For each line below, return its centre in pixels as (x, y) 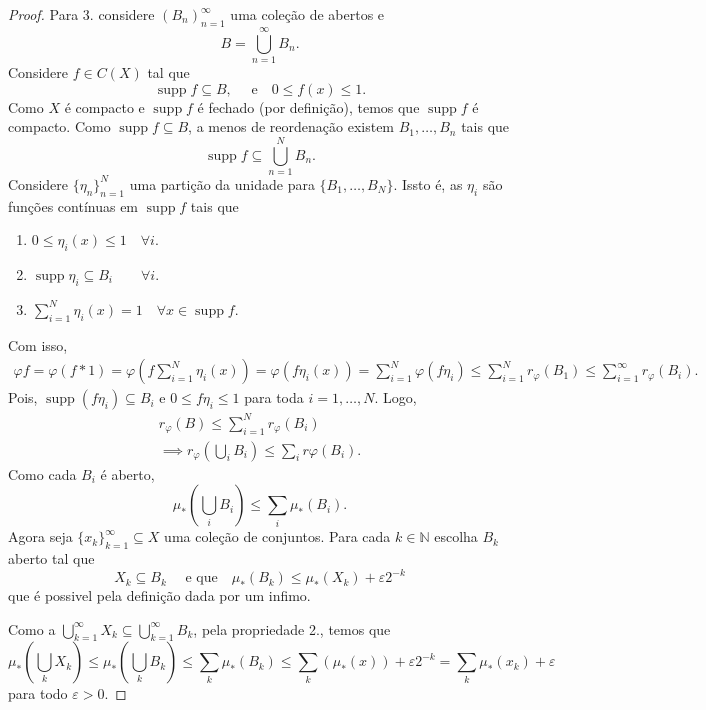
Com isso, (38, 344)
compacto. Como (59, 126)
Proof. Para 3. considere (81, 14)
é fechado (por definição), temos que (308, 106)
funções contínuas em (73, 205)
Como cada (42, 473)
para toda (274, 397)
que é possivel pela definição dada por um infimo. (159, 595)
